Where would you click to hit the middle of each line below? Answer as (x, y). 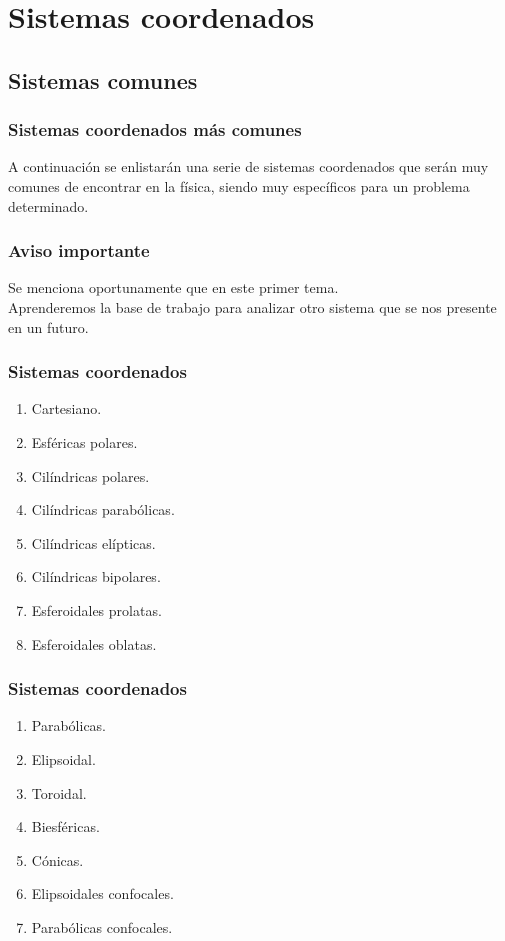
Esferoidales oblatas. (94, 643)
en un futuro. (48, 326)
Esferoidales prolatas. (96, 609)
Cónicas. (57, 859)
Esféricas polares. (84, 441)
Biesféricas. (65, 826)
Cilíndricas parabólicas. (103, 509)
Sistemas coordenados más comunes (155, 129)
